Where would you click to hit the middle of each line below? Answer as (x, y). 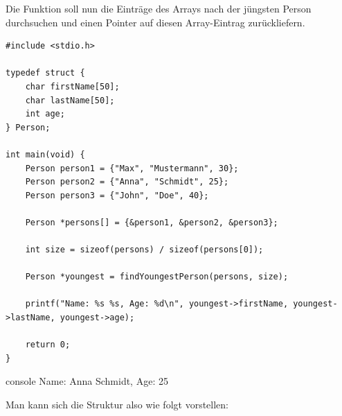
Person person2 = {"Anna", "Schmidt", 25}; (127, 182)
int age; (45, 114)
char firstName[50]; (72, 86)
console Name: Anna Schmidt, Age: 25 (87, 381)
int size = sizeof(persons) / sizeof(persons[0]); (144, 250)
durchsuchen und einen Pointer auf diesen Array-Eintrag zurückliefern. (155, 22)
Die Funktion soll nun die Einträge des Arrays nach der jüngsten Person (159, 8)
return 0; (48, 345)
